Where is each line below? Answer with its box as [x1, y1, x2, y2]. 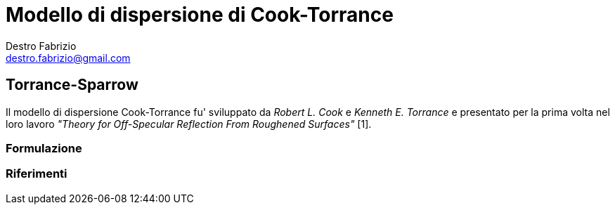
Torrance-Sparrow [6, 76, 138, 94]
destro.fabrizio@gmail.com [6, 51, 131, 64]
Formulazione [6, 140, 82, 155]
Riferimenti [6, 166, 67, 181]
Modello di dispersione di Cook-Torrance [6, 3, 394, 27]
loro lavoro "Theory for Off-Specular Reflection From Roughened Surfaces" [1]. [6, 117, 372, 130]
